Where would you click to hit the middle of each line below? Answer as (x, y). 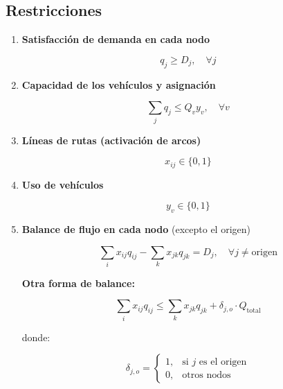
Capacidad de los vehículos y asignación (119, 84)
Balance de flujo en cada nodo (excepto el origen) (136, 228)
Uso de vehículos (63, 184)
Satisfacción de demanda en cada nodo (116, 39)
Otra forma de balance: (78, 283)
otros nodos (207, 375)
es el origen (223, 362)
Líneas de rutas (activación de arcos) (111, 140)
